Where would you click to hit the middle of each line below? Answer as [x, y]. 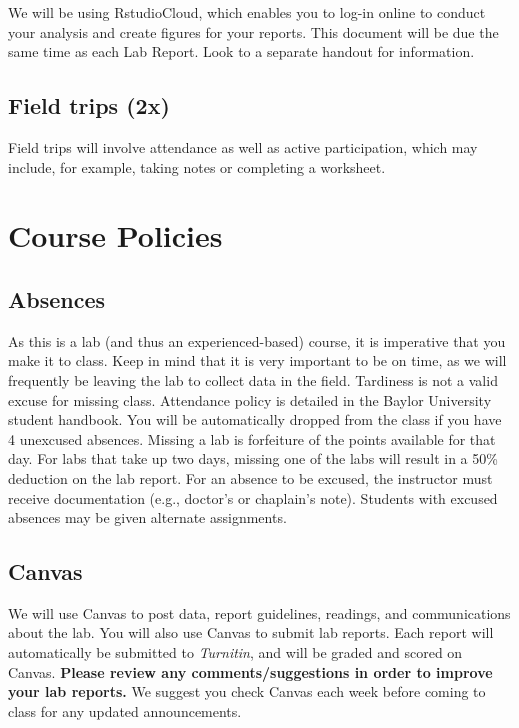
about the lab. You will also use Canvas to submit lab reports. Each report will [251, 632]
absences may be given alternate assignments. [147, 517]
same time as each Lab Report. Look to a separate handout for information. [241, 51]
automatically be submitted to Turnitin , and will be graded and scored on [235, 652]
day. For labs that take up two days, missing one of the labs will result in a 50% [253, 458]
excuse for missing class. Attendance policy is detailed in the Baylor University [250, 399]
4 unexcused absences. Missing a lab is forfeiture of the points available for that [252, 438]
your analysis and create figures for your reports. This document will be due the [253, 31]
